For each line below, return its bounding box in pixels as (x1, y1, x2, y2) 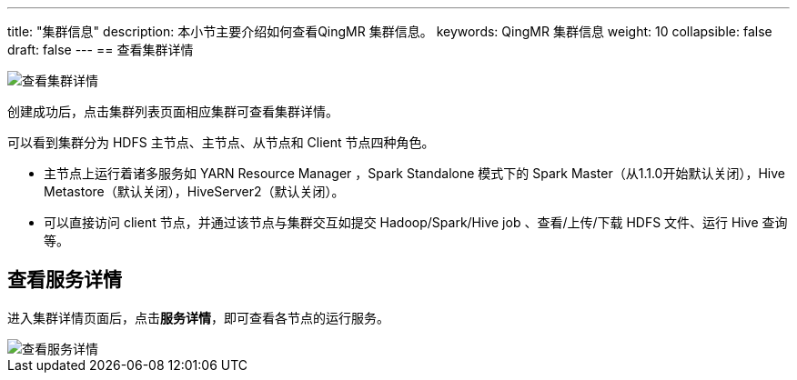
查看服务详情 (7, 268, 122, 292)
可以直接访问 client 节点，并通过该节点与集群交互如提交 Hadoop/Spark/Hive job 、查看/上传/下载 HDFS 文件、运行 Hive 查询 (44, 215, 788, 230)
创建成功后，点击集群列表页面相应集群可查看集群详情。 (7, 104, 338, 119)
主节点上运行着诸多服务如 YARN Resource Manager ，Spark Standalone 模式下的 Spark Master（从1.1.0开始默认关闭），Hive (44, 165, 785, 181)
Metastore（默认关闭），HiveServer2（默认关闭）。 (44, 184, 345, 199)
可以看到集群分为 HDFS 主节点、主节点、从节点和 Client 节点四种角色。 (7, 135, 435, 150)
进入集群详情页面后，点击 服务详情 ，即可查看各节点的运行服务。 (7, 309, 389, 325)
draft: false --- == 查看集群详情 (7, 42, 194, 57)
